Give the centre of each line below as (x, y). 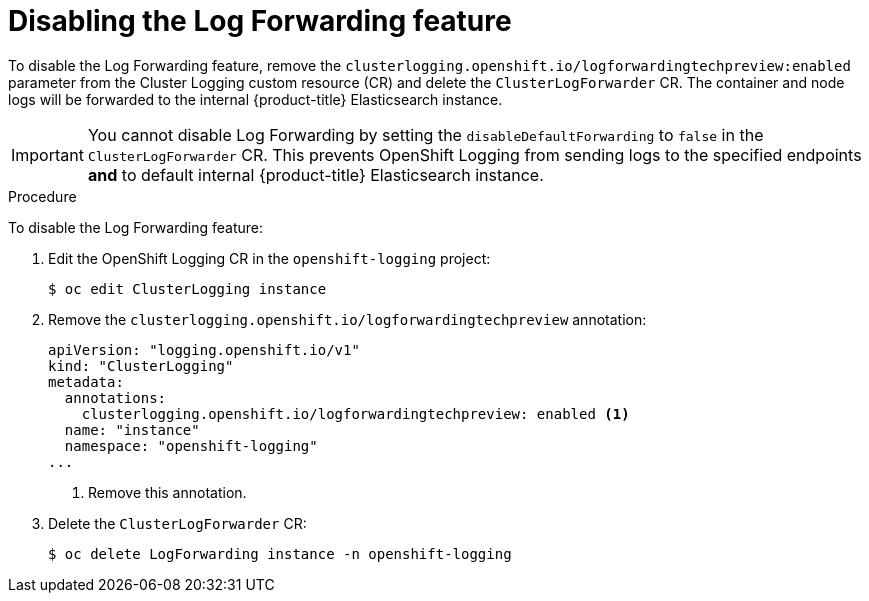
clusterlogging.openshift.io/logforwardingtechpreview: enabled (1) (355, 413)
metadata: (86, 381)
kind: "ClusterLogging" (141, 365)
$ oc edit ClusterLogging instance (187, 288)
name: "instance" (132, 429)
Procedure (42, 196)
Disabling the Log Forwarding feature (260, 21)
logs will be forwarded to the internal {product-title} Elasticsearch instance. (255, 99)
